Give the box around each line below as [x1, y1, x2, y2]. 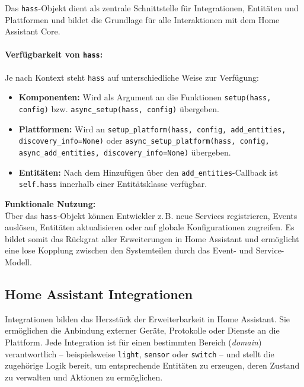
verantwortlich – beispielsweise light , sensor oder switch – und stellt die [5, 347, 274, 360]
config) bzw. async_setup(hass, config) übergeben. [18, 103, 219, 115]
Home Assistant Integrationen [5, 284, 193, 303]
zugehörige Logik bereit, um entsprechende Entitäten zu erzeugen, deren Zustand [5, 359, 300, 372]
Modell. [5, 255, 32, 268]
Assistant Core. [5, 25, 60, 37]
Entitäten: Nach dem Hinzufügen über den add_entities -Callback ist [18, 166, 279, 178]
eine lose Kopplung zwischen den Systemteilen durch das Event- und [5, 244, 253, 256]
